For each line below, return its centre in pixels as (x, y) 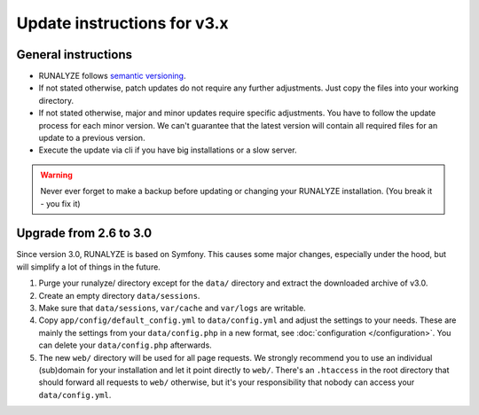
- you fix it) (60, 203)
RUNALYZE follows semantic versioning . (112, 76)
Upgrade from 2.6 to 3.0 (84, 234)
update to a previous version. (92, 138)
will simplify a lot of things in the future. (89, 267)
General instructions (75, 55)
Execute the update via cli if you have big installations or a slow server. (168, 150)
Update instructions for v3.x (122, 23)
